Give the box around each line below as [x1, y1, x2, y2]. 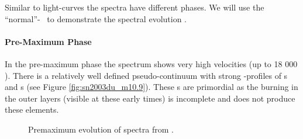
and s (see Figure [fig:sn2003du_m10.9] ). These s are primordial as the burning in [5, 81, 298, 93]
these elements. [5, 103, 59, 116]
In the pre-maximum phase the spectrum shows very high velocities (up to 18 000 [5, 57, 298, 69]
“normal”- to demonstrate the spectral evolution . [5, 12, 187, 25]
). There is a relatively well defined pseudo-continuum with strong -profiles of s [5, 69, 288, 81]
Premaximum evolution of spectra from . [28, 123, 174, 135]
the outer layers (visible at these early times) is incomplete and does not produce [5, 92, 295, 104]
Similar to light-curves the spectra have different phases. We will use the [5, 1, 264, 13]
